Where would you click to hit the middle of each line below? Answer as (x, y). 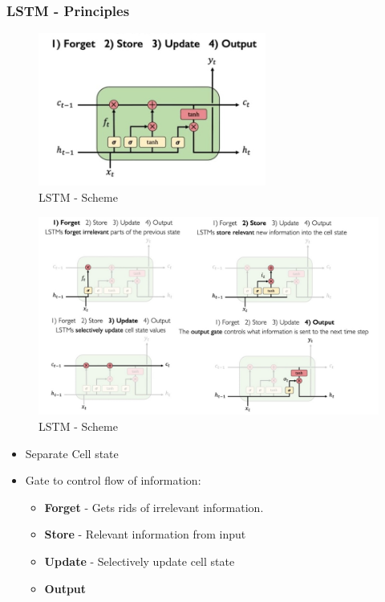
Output (65, 588)
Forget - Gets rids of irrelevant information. (154, 507)
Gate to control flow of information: (113, 480)
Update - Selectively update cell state (140, 561)
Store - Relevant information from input (145, 534)
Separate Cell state (72, 453)
